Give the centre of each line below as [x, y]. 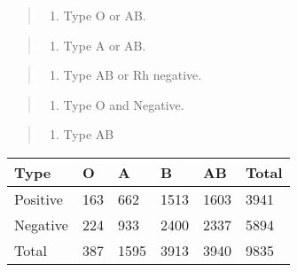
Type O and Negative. [124, 104]
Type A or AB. [105, 45]
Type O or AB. [105, 15]
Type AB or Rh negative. [133, 75]
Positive [39, 198]
